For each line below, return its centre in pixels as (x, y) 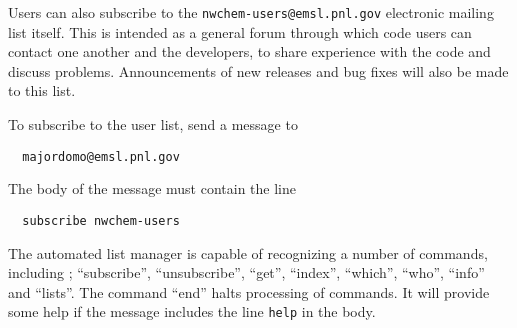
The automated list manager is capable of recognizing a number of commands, (248, 252)
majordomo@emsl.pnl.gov (101, 156)
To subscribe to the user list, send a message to (153, 124)
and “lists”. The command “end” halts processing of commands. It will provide (249, 291)
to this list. (42, 90)
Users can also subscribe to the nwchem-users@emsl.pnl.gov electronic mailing (251, 12)
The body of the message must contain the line (152, 188)
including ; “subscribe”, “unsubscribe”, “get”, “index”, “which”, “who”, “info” (246, 272)
